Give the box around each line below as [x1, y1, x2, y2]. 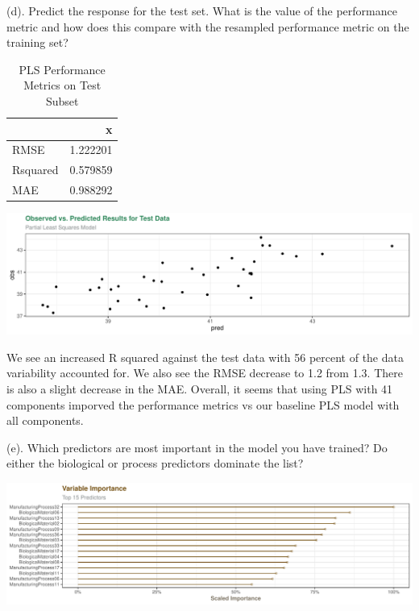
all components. [6, 412, 84, 429]
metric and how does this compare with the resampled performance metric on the [6, 18, 409, 35]
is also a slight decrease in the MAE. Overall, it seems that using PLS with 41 [6, 380, 393, 397]
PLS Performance [19, 60, 106, 77]
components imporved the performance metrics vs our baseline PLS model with [6, 396, 400, 413]
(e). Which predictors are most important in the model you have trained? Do [6, 439, 388, 455]
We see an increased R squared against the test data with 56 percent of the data [6, 348, 404, 365]
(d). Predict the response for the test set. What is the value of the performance [6, 2, 397, 19]
